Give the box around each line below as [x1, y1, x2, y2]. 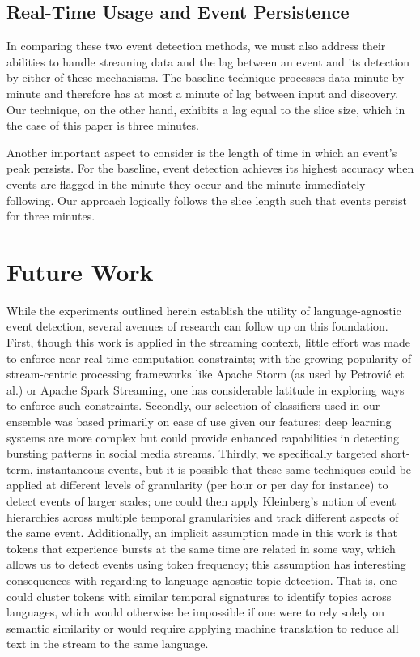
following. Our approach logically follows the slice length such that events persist [6, 191, 407, 208]
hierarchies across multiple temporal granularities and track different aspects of [6, 508, 399, 525]
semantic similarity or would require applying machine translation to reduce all [6, 619, 399, 636]
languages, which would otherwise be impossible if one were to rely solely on [6, 604, 385, 621]
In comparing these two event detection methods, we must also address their [6, 37, 386, 54]
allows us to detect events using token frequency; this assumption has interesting [6, 556, 406, 573]
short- [380, 445, 410, 462]
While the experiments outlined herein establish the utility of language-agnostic [6, 301, 401, 318]
